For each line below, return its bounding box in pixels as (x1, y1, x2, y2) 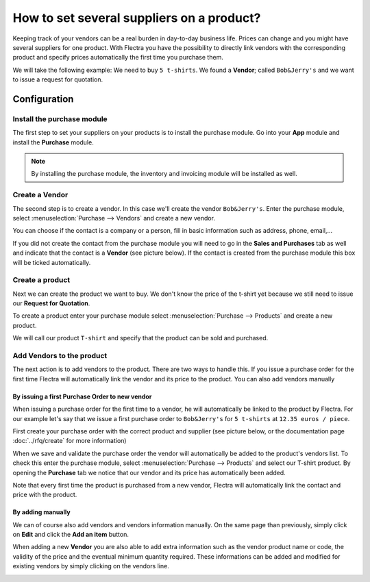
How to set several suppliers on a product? (12, 10, 261, 25)
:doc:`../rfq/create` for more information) (12, 437, 127, 445)
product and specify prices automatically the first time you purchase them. (12, 53, 224, 62)
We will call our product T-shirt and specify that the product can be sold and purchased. (12, 334, 269, 342)
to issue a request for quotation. (12, 75, 103, 84)
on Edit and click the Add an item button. (12, 531, 129, 539)
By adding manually (12, 508, 71, 516)
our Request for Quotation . (12, 299, 90, 307)
